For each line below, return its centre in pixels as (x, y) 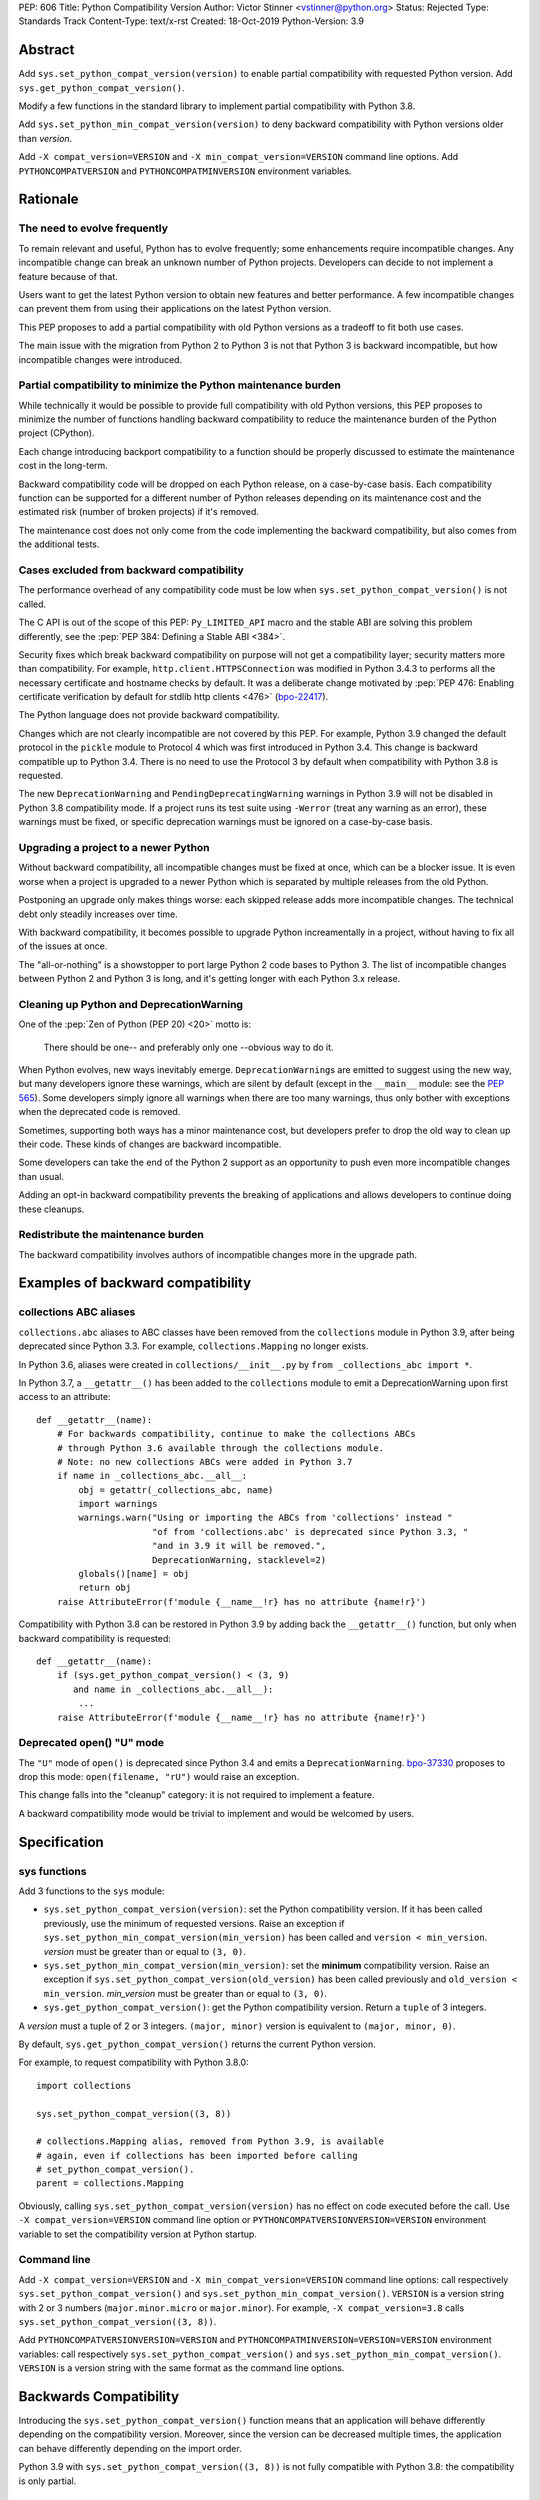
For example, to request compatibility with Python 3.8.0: (133, 2062)
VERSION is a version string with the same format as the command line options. (181, 2368)
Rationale (48, 199)
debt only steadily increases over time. (98, 914)
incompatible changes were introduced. (100, 359)
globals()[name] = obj (134, 1574)
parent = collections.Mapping (110, 2183)
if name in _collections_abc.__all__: (152, 1476)
